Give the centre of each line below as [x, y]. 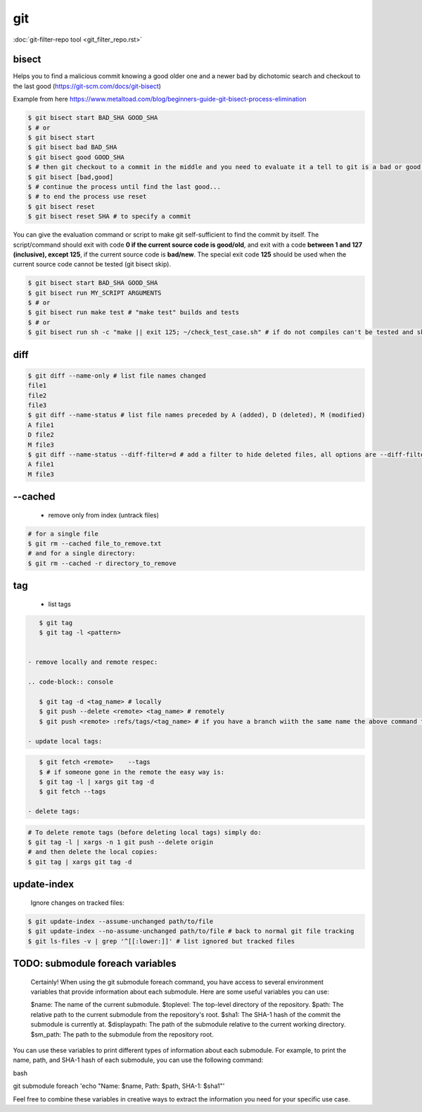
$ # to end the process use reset [87, 197]
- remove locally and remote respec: [93, 662]
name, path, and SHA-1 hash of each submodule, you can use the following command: [138, 1060]
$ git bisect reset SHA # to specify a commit [109, 216]
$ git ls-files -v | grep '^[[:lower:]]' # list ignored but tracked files [161, 941]
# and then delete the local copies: [93, 852]
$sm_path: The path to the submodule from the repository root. [122, 1034]
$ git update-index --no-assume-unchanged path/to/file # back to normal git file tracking [191, 931]
